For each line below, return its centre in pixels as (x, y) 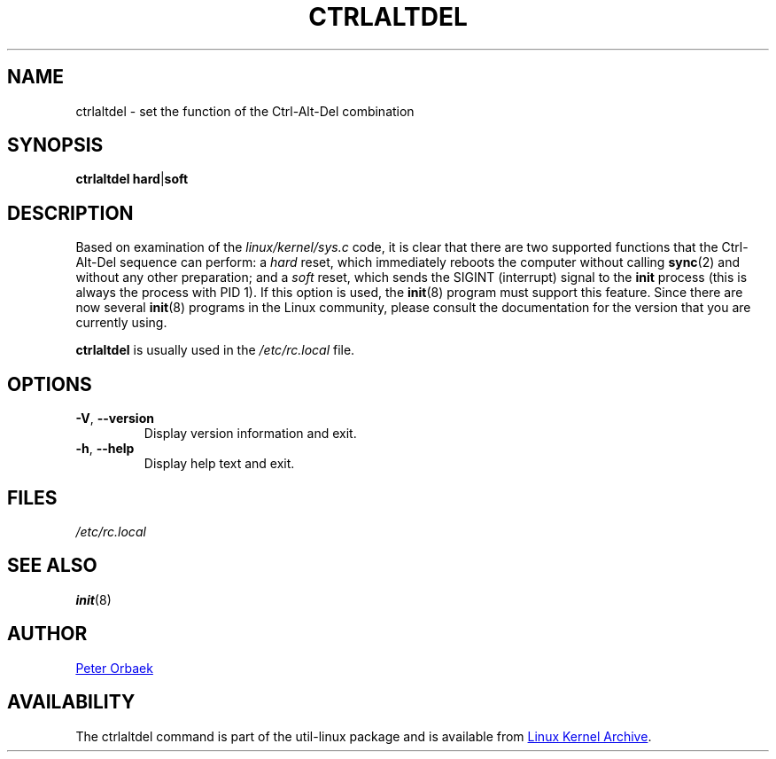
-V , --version (115, 419)
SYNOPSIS (55, 145)
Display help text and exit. (219, 464)
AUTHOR (47, 634)
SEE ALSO (52, 566)
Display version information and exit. (250, 434)
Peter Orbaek (114, 668)
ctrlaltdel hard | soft (132, 179)
